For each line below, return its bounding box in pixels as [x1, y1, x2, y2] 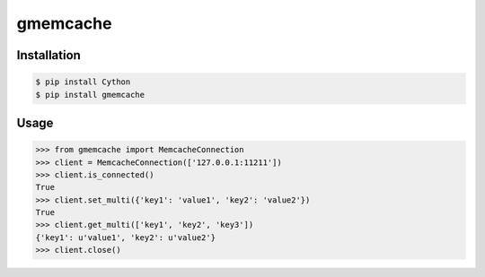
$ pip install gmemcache [35, 90, 145, 100]
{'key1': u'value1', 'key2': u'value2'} [35, 232, 216, 242]
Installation [16, 48, 81, 63]
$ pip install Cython [35, 77, 131, 87]
